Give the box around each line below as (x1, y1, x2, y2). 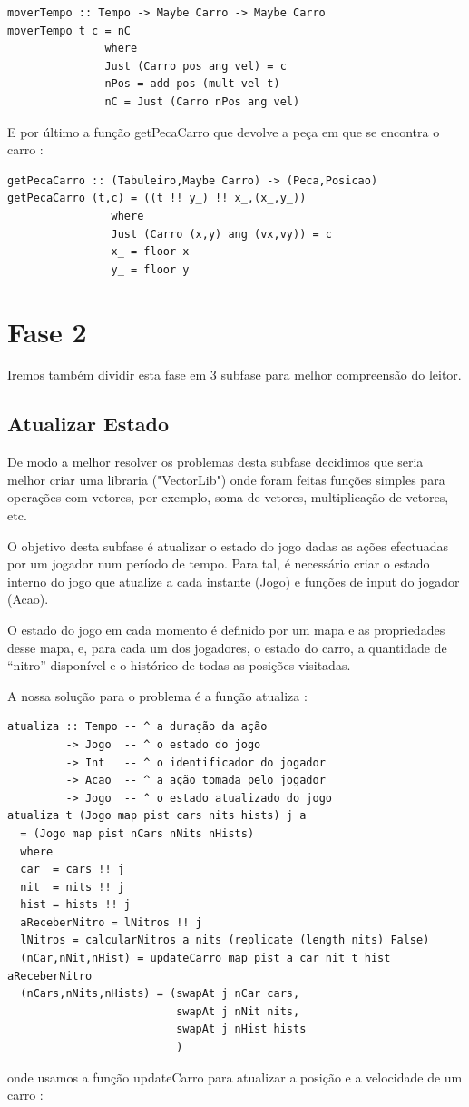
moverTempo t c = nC (7, 24, 132, 37)
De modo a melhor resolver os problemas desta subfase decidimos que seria (7, 452, 424, 471)
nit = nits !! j (20, 880, 124, 894)
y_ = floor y (111, 262, 190, 276)
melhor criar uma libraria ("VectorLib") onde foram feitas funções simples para (7, 469, 445, 489)
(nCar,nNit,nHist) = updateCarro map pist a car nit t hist (20, 952, 391, 965)
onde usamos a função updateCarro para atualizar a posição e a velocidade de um (7, 1067, 463, 1086)
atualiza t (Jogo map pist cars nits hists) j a (7, 809, 307, 823)
